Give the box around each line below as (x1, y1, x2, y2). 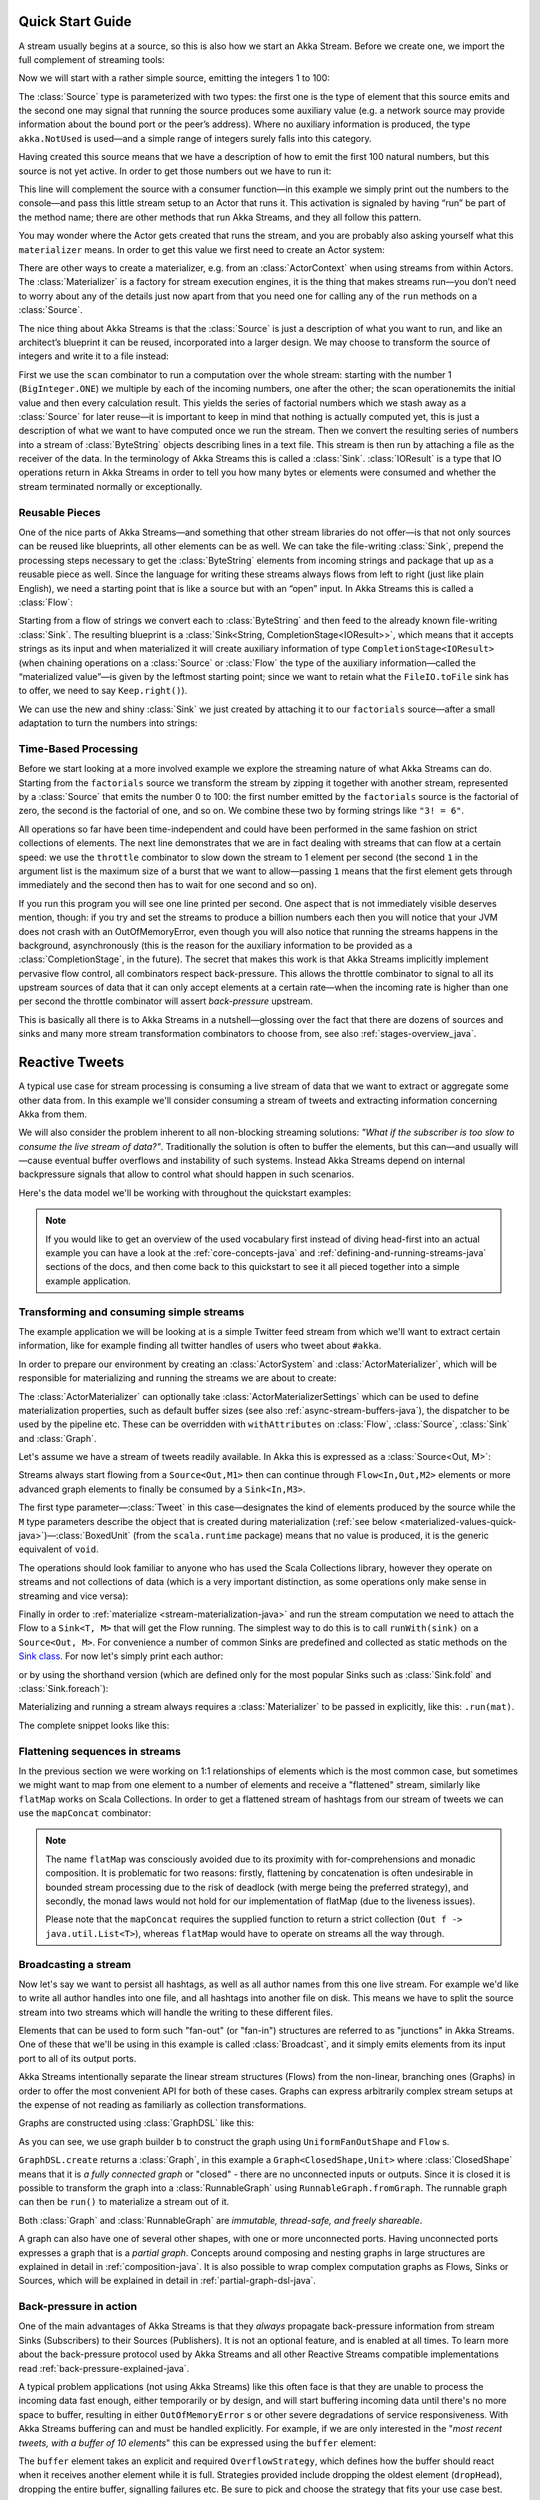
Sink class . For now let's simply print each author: (18, 1650, 224, 1662)
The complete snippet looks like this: (18, 1719, 170, 1731)
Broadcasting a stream (18, 1957, 132, 1971)
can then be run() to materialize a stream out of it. (18, 2196, 230, 2208)
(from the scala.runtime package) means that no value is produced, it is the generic (132, 1530, 489, 1542)
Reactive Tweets (18, 1054, 125, 1071)
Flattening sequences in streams (18, 1744, 182, 1758)
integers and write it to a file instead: (18, 350, 169, 362)
